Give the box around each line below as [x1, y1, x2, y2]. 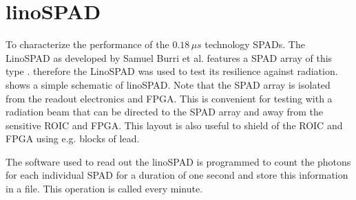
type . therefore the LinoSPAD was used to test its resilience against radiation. [6, 64, 338, 78]
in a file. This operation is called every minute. [6, 181, 203, 196]
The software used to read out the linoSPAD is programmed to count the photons [6, 154, 351, 168]
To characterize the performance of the [6, 37, 169, 52]
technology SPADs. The [205, 37, 305, 52]
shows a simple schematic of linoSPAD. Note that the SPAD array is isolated [6, 77, 331, 91]
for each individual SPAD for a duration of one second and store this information [6, 168, 348, 182]
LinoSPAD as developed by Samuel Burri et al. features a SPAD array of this [6, 50, 333, 65]
